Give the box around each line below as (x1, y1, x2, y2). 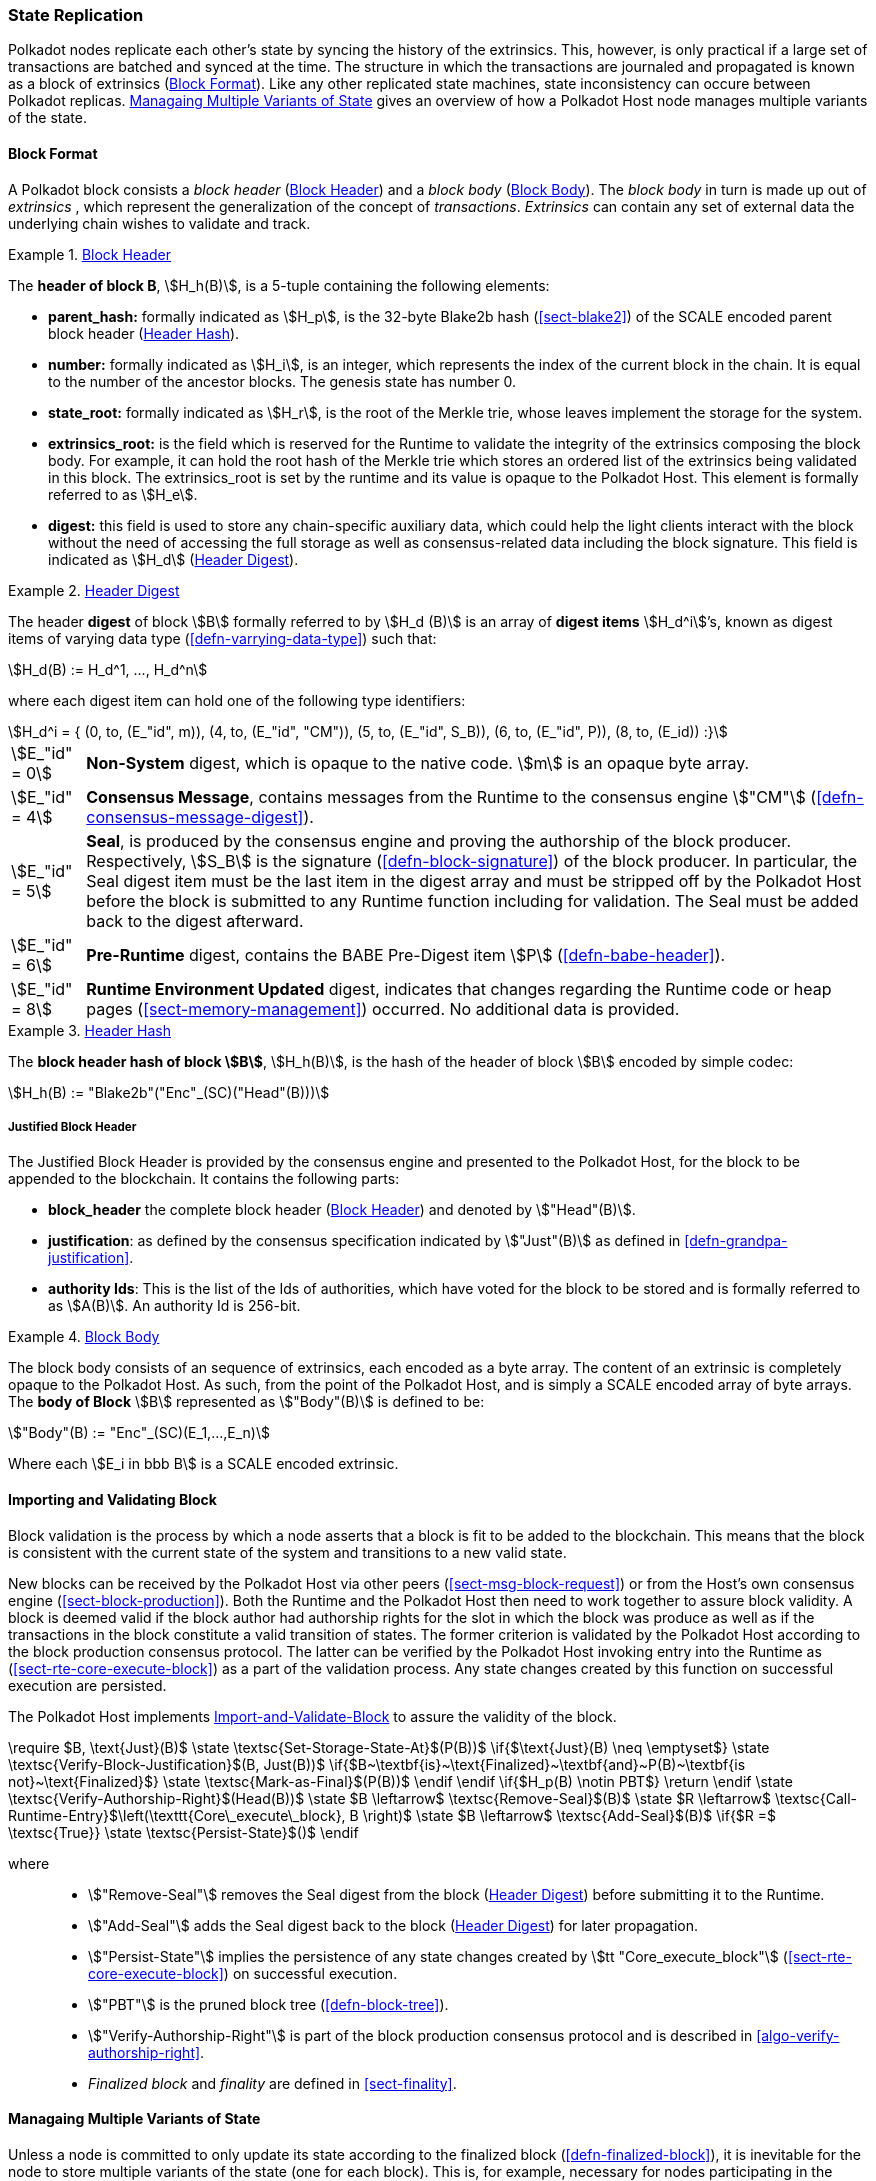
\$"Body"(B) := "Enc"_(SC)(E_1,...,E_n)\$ (8, 1424, 270, 1442)
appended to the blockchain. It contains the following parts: (8, 1170, 400, 1188)
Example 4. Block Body (8, 1328, 160, 1346)
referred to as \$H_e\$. (48, 485, 198, 503)
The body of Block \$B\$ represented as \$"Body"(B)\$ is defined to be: (8, 1393, 485, 1411)
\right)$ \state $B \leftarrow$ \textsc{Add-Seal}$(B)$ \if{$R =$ (362, 1806, 777, 1824)
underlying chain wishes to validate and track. (8, 214, 311, 232)
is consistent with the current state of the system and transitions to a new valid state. (8, 1543, 567, 1561)
